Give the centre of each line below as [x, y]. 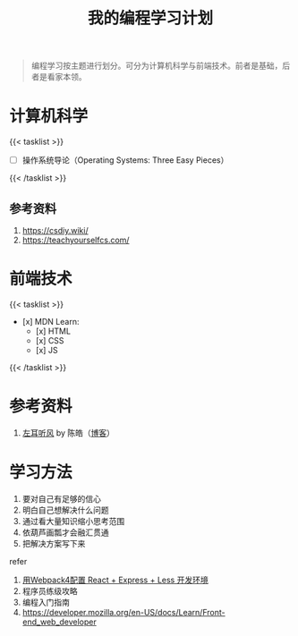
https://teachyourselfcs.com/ [76, 240]
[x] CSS [50, 340]
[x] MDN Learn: [51, 321]
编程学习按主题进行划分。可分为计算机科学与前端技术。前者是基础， [157, 66]
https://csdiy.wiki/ [55, 230]
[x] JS [47, 350]
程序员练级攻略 [50, 590]
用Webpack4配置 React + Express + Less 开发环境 [115, 580]
